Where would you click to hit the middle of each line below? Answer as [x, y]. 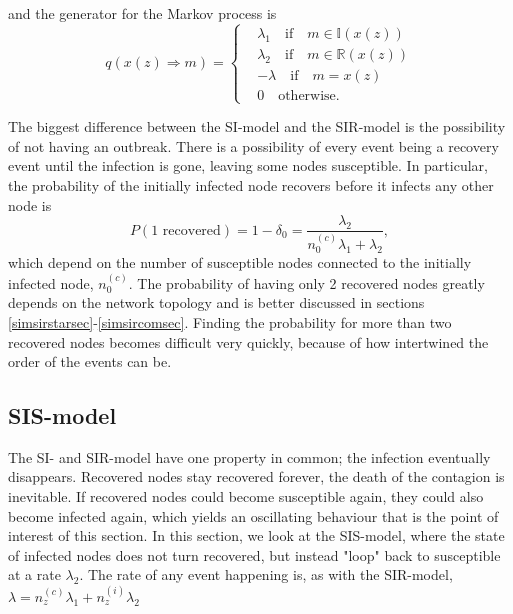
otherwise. [309, 95]
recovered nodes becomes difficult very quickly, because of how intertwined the [248, 341]
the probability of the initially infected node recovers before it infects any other [251, 184]
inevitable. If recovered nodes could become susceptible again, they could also [246, 496]
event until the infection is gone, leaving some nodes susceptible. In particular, [248, 165]
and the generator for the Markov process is [142, 13]
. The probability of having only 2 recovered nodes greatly [306, 282]
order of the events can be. [90, 361]
